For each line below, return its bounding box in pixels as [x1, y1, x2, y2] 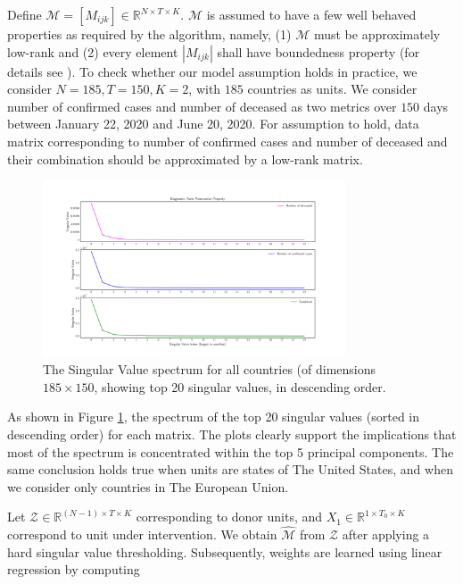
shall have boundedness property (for [217, 42, 420, 61]
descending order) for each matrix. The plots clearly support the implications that [7, 424, 457, 443]
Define [7, 5, 42, 23]
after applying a [342, 525, 430, 544]
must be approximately [313, 25, 441, 43]
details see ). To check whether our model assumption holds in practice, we [7, 62, 418, 80]
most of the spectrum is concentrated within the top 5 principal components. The [7, 442, 454, 461]
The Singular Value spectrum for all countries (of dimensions [43, 360, 376, 379]
